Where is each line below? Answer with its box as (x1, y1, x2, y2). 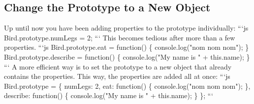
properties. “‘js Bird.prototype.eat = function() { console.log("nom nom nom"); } (4, 42, 249, 52)
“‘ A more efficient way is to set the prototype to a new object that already (4, 61, 232, 71)
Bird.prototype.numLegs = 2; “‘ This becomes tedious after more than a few (4, 32, 235, 42)
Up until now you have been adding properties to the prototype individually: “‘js (4, 23, 249, 33)
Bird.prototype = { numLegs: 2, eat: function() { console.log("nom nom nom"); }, (4, 80, 251, 91)
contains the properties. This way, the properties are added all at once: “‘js (4, 71, 230, 81)
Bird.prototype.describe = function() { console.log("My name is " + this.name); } (4, 51, 250, 62)
